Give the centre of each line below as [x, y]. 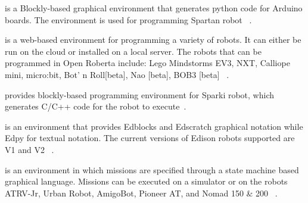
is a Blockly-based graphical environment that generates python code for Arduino [154, 8]
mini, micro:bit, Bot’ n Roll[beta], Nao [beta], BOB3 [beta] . [117, 74]
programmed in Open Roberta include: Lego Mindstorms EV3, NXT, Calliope [147, 63]
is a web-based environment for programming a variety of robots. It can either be [153, 40]
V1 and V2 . [29, 149]
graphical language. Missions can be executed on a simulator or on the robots [146, 181]
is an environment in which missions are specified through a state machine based [152, 169]
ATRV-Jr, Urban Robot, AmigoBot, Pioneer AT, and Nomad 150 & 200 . [141, 193]
